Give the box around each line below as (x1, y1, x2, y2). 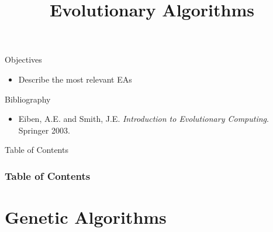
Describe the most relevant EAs (18, 73, 132, 85)
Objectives (5, 53, 42, 66)
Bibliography (5, 93, 51, 105)
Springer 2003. (18, 124, 70, 136)
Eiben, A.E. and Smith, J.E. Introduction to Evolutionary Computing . (18, 112, 269, 125)
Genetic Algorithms (5, 204, 167, 228)
